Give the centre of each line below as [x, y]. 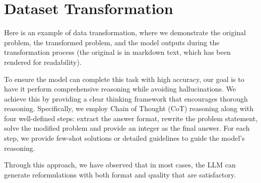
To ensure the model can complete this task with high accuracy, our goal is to [124, 79]
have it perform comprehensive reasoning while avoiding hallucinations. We [120, 89]
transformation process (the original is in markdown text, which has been [117, 52]
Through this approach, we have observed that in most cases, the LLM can [120, 165]
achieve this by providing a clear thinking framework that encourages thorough [126, 98]
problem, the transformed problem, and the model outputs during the [112, 42]
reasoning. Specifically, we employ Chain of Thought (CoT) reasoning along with [129, 108]
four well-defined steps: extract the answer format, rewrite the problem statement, [131, 118]
